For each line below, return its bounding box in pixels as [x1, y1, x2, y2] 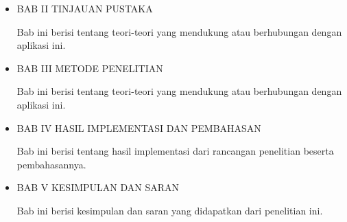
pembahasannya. [16, 157, 86, 171]
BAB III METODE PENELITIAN [16, 60, 163, 75]
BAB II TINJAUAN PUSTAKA [16, 1, 153, 15]
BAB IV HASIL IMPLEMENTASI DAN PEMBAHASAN [16, 120, 261, 135]
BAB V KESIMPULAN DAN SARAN [16, 180, 180, 195]
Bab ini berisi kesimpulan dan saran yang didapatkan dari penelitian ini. [16, 203, 323, 217]
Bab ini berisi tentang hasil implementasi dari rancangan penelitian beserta [16, 144, 334, 158]
